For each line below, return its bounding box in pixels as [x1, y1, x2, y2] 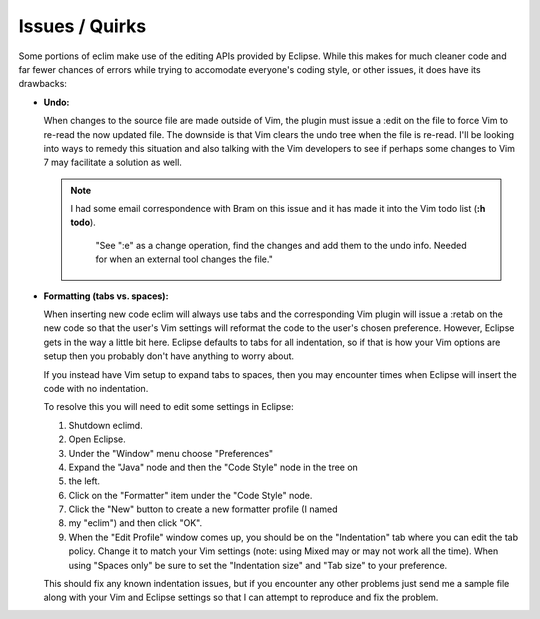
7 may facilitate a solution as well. [43, 156, 182, 169]
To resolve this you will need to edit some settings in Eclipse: [43, 401, 294, 413]
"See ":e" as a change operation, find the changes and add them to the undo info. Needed [95, 239, 467, 251]
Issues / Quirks [18, 15, 147, 37]
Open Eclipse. [68, 433, 126, 445]
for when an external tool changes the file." [95, 253, 274, 265]
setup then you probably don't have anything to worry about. [43, 350, 295, 362]
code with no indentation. [43, 382, 149, 394]
